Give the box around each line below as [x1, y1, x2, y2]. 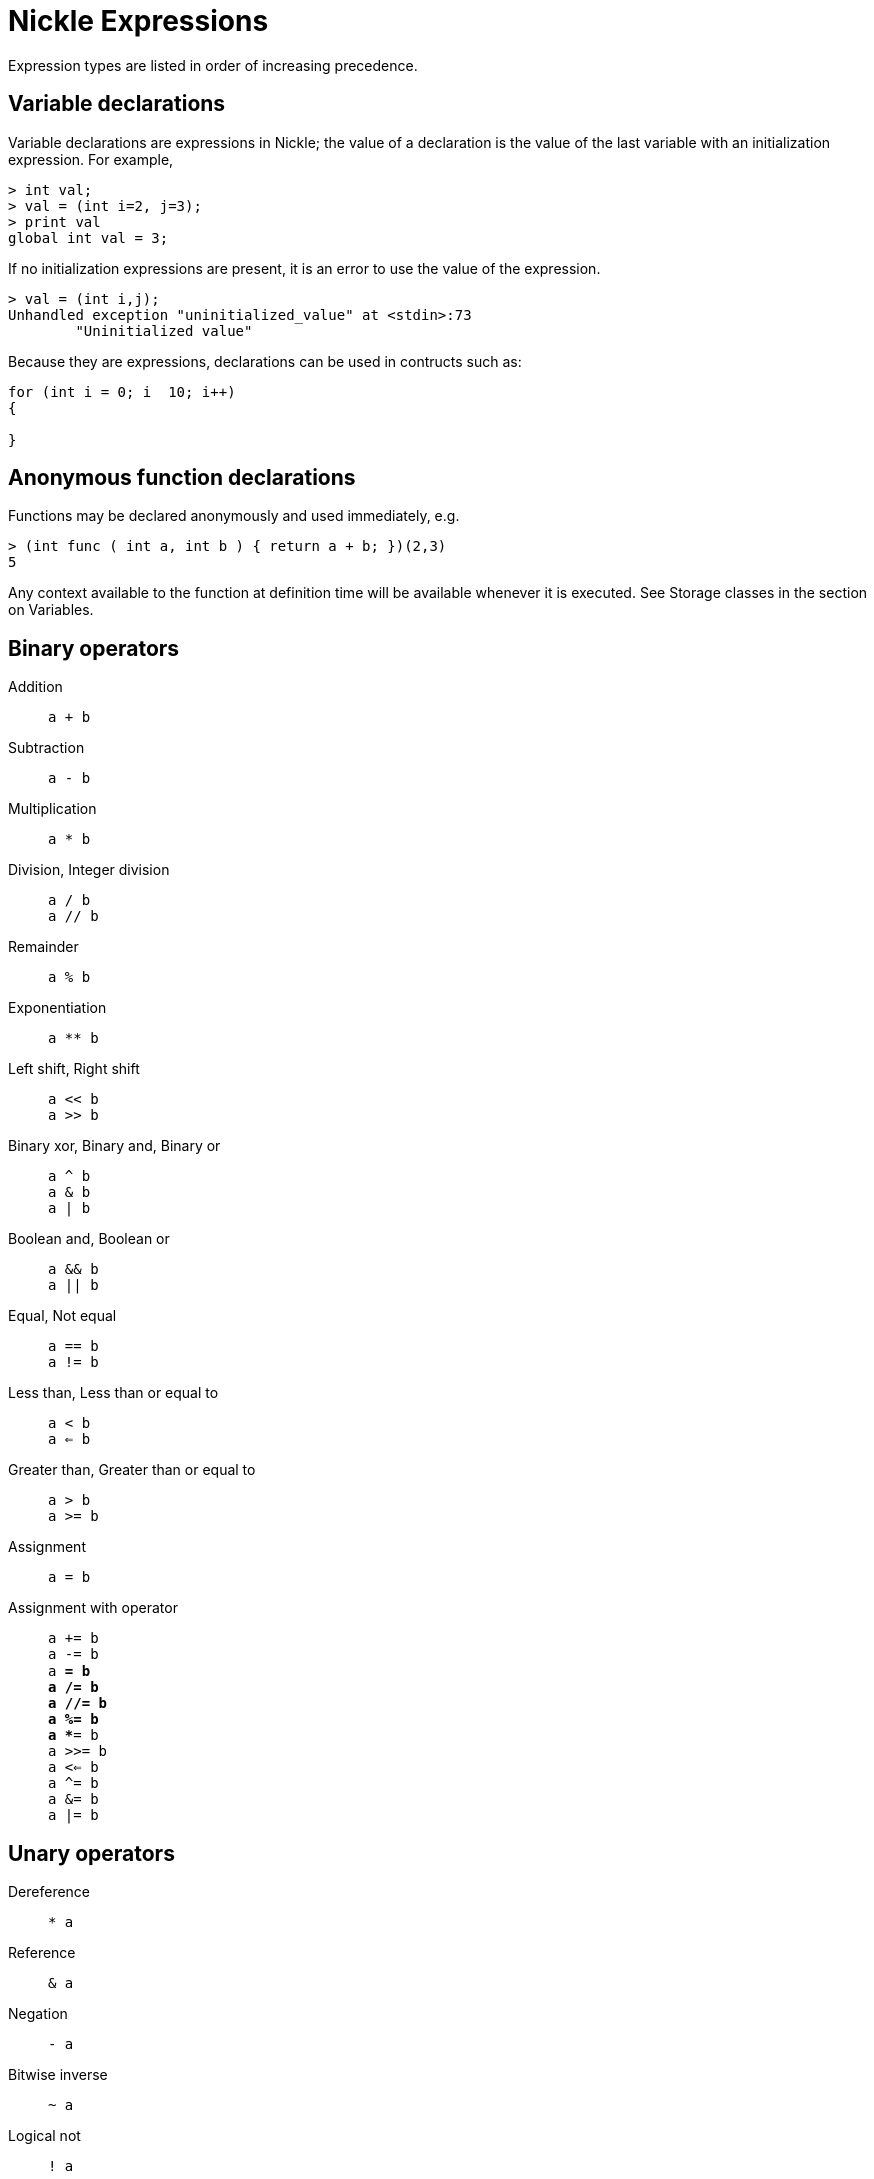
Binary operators [8, 635, 180, 661]
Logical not [8, 2127, 81, 2145]
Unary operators [8, 1840, 175, 1866]
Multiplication [8, 800, 97, 818]
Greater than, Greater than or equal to [8, 1461, 256, 1479]
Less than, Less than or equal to [8, 1384, 219, 1402]
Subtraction [8, 739, 85, 757]
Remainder [8, 938, 79, 956]
